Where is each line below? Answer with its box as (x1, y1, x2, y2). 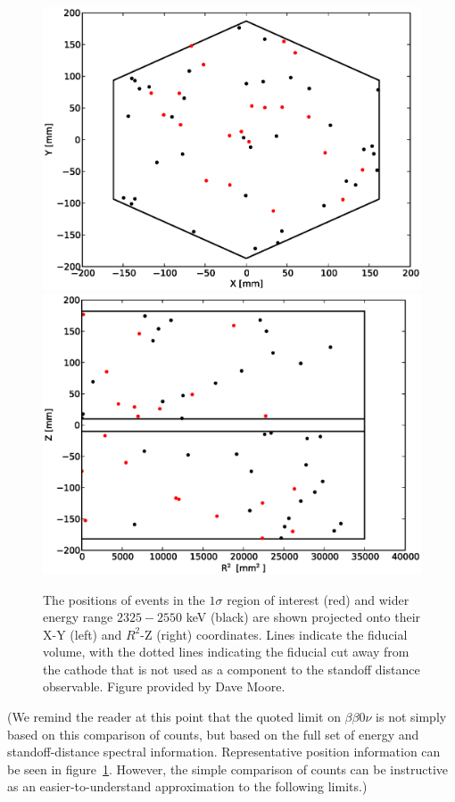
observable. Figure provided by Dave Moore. (43, 677, 285, 696)
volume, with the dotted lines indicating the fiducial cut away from (43, 642, 409, 661)
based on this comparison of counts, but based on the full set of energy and (7, 724, 419, 743)
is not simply (376, 707, 447, 726)
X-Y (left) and (43, 624, 122, 643)
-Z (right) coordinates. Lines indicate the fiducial (140, 624, 408, 643)
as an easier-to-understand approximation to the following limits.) (7, 777, 368, 796)
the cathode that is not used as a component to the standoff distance (43, 659, 420, 678)
